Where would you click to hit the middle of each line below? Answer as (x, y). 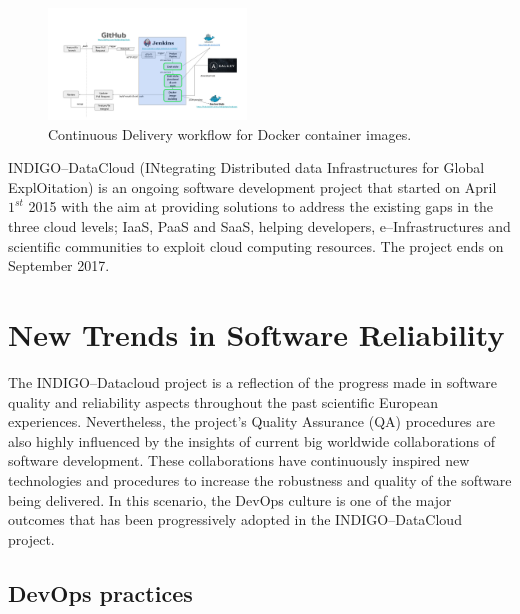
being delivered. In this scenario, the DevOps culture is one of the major (230, 499)
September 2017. (59, 265)
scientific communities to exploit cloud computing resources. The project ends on (256, 245)
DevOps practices (100, 592)
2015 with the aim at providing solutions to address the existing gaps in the (261, 206)
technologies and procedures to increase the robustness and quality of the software (260, 479)
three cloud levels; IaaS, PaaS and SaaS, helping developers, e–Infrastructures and (259, 226)
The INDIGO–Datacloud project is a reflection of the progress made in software (253, 381)
